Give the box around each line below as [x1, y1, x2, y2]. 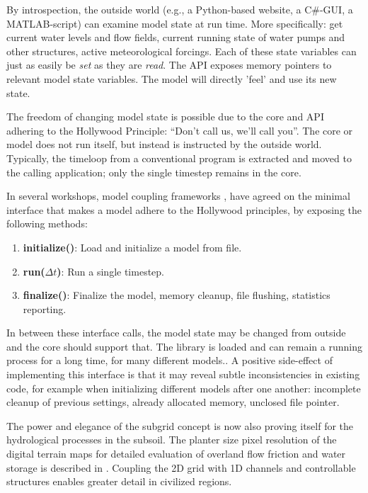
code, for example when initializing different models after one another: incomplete [6, 380, 361, 395]
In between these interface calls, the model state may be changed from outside [6, 325, 346, 340]
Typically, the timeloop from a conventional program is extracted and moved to [6, 150, 352, 165]
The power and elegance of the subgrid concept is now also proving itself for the [6, 418, 354, 433]
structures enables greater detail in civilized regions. [6, 474, 232, 489]
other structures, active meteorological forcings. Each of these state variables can [6, 43, 357, 58]
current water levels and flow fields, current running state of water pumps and [6, 30, 345, 45]
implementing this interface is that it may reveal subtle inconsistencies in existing [6, 367, 360, 382]
